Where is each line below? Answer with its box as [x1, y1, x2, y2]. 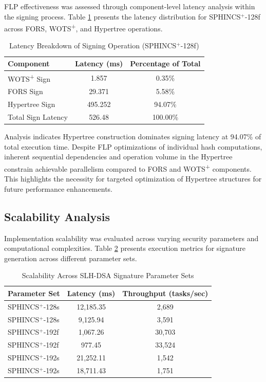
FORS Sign [8, 86, 43, 97]
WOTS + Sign [8, 71, 50, 84]
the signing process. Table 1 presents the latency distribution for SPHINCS [4, 11, 241, 22]
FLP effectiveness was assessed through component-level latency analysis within [4, 1, 255, 11]
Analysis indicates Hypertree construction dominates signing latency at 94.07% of [4, 131, 261, 142]
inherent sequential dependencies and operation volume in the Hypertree [4, 151, 233, 162]
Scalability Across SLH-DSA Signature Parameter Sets [22, 270, 194, 281]
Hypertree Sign [8, 99, 55, 110]
